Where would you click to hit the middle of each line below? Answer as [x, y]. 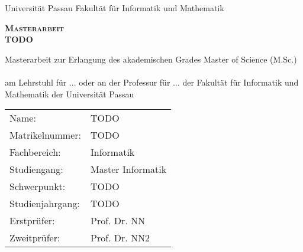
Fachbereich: [35, 152]
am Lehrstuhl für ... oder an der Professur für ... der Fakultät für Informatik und [152, 82]
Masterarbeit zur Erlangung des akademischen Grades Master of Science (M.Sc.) [151, 59]
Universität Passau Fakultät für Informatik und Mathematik [115, 8]
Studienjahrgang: [45, 204]
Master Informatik [129, 169]
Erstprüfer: [32, 221]
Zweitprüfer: [35, 238]
